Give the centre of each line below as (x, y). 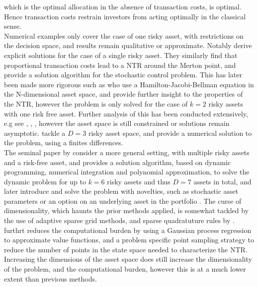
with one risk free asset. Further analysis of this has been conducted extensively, (126, 113)
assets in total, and (222, 181)
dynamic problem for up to (45, 181)
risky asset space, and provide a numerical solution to (170, 133)
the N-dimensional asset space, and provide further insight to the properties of (124, 94)
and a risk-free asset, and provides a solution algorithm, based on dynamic (118, 162)
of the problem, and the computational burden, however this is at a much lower (125, 269)
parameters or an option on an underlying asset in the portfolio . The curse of (123, 201)
